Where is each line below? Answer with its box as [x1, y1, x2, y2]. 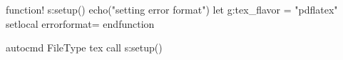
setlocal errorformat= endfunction [6, 16, 155, 31]
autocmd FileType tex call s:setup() [6, 40, 163, 55]
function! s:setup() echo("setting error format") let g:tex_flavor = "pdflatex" [6, 2, 338, 16]
